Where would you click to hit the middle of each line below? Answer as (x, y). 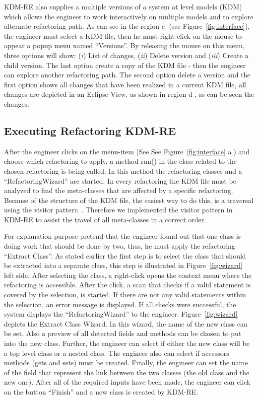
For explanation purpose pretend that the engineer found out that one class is (123, 236)
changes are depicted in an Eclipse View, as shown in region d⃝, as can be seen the (129, 94)
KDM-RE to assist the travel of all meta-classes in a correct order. (105, 219)
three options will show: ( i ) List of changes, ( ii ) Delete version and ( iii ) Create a (126, 55)
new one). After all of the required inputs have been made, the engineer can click (127, 382)
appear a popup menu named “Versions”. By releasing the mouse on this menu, (124, 45)
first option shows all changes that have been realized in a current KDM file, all (125, 84)
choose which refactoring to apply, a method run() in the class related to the (120, 161)
